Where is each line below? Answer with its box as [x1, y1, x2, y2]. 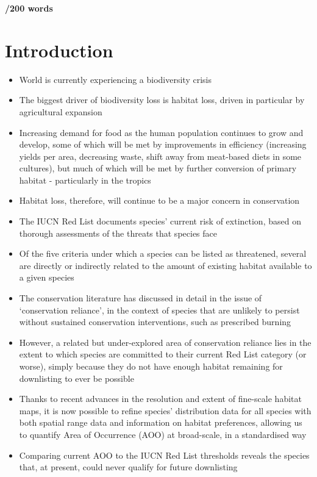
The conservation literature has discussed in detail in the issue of [19, 292, 262, 304]
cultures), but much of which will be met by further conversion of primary [19, 162, 297, 174]
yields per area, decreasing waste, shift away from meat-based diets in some [19, 149, 302, 162]
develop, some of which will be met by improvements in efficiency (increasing [19, 138, 307, 151]
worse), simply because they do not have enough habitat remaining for [19, 360, 283, 372]
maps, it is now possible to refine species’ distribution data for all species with [19, 404, 312, 417]
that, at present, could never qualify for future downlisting [19, 461, 238, 473]
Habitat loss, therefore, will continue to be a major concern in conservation [19, 194, 300, 207]
